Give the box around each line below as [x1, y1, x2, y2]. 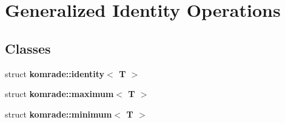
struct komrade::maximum [5, 87, 114, 100]
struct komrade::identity [5, 67, 105, 80]
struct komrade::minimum [5, 107, 112, 120]
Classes [5, 39, 51, 57]
